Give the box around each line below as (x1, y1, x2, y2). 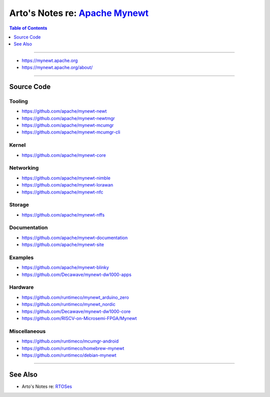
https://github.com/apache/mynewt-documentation (21, 234, 128, 240)
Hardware (9, 284, 34, 291)
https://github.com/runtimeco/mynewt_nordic (21, 301, 116, 307)
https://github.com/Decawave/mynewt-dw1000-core (21, 308, 131, 314)
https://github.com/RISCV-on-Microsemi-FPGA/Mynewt (21, 315, 137, 321)
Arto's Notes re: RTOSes (21, 383, 72, 389)
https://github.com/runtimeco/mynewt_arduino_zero (21, 294, 129, 300)
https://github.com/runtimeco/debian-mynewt (21, 352, 117, 358)
